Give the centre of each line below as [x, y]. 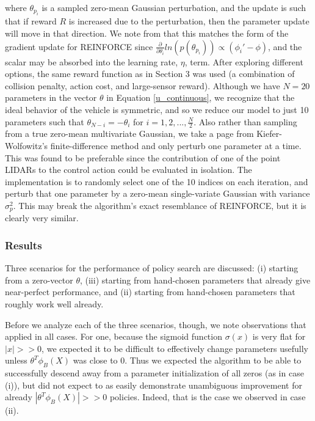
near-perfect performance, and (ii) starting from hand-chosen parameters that [150, 292]
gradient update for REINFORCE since [79, 46]
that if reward [31, 21]
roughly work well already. [54, 304]
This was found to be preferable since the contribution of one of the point [143, 157]
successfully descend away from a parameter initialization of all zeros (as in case [154, 373]
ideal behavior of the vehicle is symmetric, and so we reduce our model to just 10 [157, 109]
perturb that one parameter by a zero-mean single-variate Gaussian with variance [157, 193]
